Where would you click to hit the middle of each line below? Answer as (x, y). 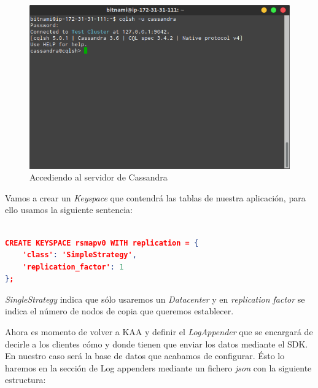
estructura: (25, 380)
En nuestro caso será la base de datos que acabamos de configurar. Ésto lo (145, 356)
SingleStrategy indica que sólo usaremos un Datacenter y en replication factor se (155, 299)
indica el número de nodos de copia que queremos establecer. (119, 311)
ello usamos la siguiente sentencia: (69, 210)
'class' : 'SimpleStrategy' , (79, 255)
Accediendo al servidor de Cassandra (99, 177)
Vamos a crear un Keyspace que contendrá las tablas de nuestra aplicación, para (155, 197)
